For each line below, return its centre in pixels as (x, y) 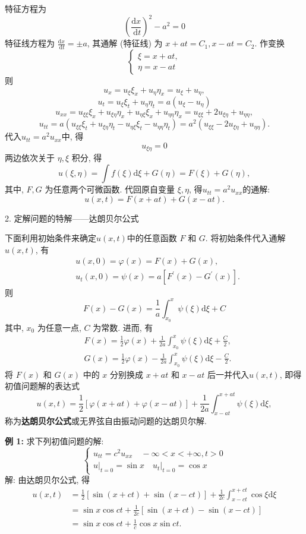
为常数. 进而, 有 (123, 327)
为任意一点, (59, 327)
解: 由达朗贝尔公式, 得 (48, 480)
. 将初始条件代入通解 (245, 238)
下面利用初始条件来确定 (51, 238)
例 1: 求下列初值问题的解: (54, 440)
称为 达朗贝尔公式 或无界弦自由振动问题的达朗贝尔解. (106, 421)
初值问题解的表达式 (42, 386)
